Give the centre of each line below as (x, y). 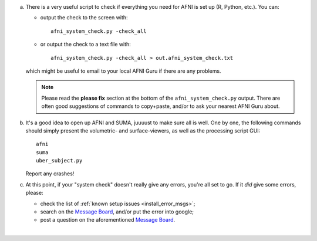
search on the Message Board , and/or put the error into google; (117, 212)
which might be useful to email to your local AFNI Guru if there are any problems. (123, 71)
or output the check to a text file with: (86, 45)
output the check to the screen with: (84, 18)
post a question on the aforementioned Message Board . (108, 220)
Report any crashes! (50, 174)
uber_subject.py (59, 161)
